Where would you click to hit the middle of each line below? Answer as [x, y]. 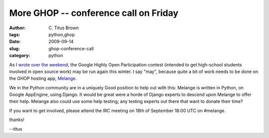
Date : [15, 42]
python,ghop [62, 34]
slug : [14, 48]
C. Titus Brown [64, 28]
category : [20, 56]
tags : [15, 34]
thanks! [17, 120]
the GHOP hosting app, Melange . [43, 78]
